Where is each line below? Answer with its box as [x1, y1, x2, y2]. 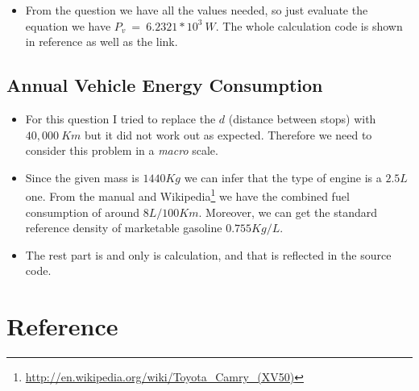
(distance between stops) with [228, 110, 376, 127]
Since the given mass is [25, 168, 139, 185]
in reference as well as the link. [25, 33, 178, 50]
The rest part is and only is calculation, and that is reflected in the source [25, 246, 392, 263]
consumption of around [25, 203, 140, 220]
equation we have [25, 17, 111, 34]
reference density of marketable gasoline [25, 219, 222, 236]
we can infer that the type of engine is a [184, 168, 382, 185]
